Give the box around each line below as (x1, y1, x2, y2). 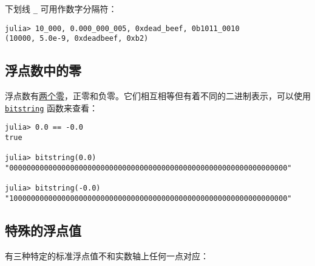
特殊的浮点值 (5, 221, 81, 240)
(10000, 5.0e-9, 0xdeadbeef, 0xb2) (5, 34, 149, 43)
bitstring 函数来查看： (5, 101, 98, 114)
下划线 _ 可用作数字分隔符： (5, 2, 117, 15)
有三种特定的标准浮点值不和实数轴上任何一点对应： (5, 249, 209, 262)
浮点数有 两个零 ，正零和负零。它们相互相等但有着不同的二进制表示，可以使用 (5, 89, 311, 102)
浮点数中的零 (5, 61, 81, 80)
